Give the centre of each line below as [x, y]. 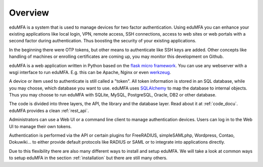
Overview [29, 13]
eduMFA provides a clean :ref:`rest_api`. [49, 111]
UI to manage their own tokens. [40, 126]
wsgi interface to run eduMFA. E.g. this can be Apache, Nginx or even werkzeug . [90, 72]
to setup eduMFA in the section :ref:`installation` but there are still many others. [88, 158]
